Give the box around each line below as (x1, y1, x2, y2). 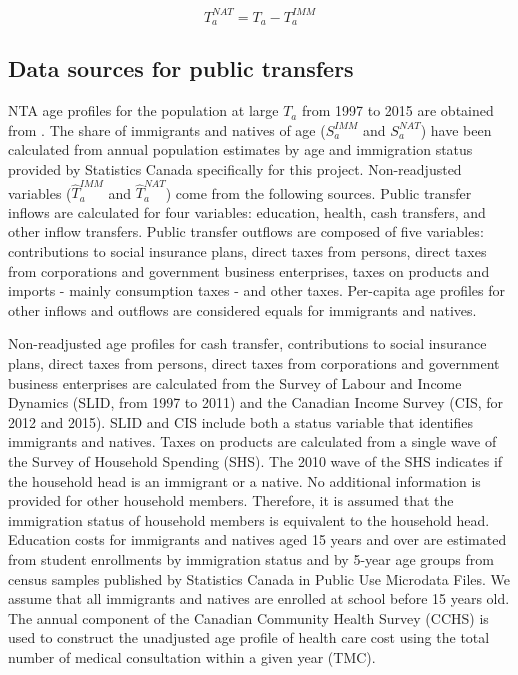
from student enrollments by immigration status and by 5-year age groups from (8, 548, 494, 569)
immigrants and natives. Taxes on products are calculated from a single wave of (8, 431, 497, 452)
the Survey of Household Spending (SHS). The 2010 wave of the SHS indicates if (8, 450, 503, 471)
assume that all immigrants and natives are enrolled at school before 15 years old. (8, 588, 510, 609)
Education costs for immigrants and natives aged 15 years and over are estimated (8, 529, 507, 550)
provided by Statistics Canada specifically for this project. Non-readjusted (8, 158, 462, 179)
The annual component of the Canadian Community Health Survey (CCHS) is (8, 607, 489, 628)
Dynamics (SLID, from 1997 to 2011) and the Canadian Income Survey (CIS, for (8, 392, 504, 413)
